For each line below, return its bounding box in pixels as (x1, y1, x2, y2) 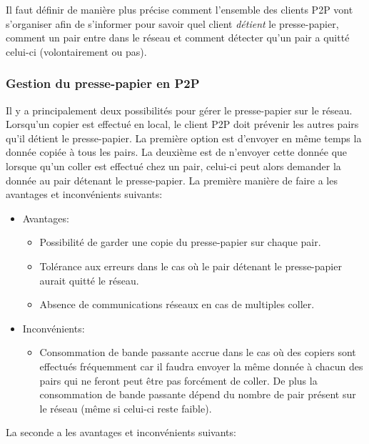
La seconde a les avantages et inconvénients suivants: (6, 425, 236, 440)
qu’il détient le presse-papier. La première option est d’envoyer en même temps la (6, 130, 362, 145)
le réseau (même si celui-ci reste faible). (39, 400, 212, 415)
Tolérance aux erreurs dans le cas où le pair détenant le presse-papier (39, 258, 342, 273)
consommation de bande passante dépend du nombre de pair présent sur (39, 387, 356, 402)
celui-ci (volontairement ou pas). (6, 44, 147, 59)
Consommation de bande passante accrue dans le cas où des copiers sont (39, 345, 356, 360)
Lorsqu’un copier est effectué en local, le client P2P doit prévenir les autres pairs (6, 117, 359, 132)
